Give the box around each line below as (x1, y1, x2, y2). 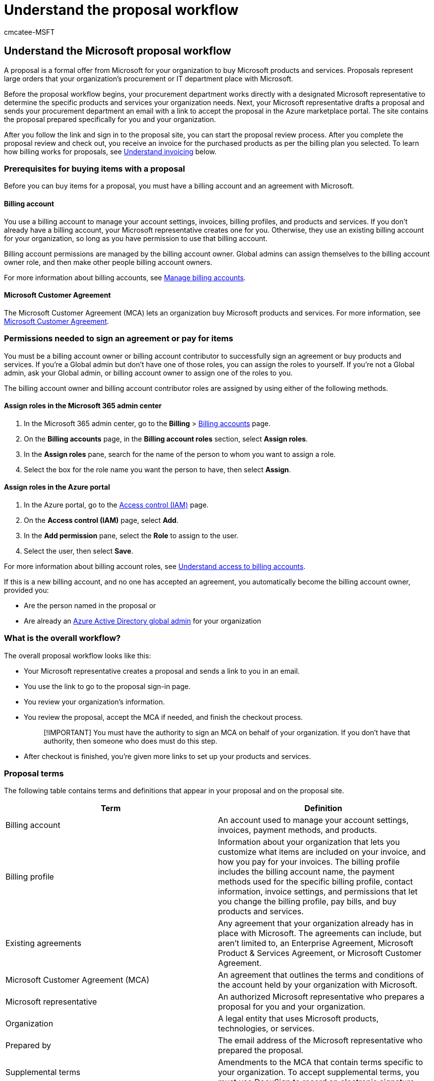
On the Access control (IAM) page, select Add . (24, 515, 179, 524)
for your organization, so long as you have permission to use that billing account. (4, 234, 268, 243)
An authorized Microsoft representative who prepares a (218, 992, 425, 1002)
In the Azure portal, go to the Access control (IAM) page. (24, 500, 209, 509)
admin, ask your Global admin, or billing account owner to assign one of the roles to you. (4, 368, 293, 377)
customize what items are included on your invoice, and (218, 847, 426, 857)
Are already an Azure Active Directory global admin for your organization (24, 616, 261, 625)
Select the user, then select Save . (24, 546, 133, 555)
